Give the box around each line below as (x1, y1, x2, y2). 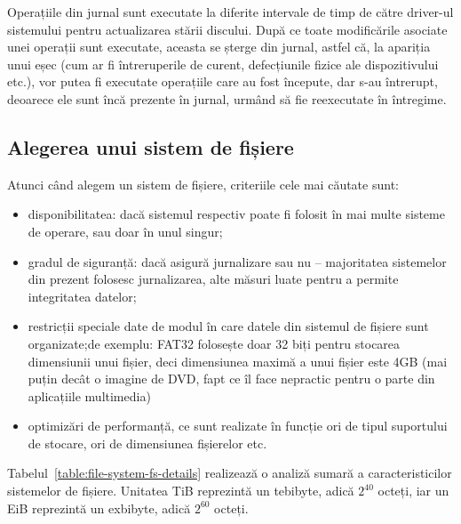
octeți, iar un (378, 481, 449, 500)
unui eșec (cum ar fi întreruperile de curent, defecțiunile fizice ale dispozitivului (7, 54, 439, 73)
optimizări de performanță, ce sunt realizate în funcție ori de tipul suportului (28, 416, 448, 435)
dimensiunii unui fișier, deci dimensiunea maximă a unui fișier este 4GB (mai (28, 351, 448, 370)
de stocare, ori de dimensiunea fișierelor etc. (28, 433, 267, 452)
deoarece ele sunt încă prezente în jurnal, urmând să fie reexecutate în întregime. (7, 89, 447, 108)
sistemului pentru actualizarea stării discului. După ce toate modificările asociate (7, 20, 448, 38)
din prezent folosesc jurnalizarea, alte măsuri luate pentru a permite (28, 270, 399, 288)
